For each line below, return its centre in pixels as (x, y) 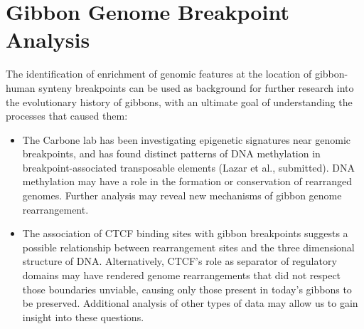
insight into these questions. (83, 317)
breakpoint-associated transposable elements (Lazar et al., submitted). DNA (189, 167)
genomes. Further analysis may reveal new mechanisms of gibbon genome (182, 195)
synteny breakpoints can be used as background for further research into (196, 87)
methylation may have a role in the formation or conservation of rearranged (187, 181)
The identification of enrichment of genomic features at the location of (159, 74)
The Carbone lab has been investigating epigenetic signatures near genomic (187, 139)
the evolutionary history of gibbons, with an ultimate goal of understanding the (179, 101)
